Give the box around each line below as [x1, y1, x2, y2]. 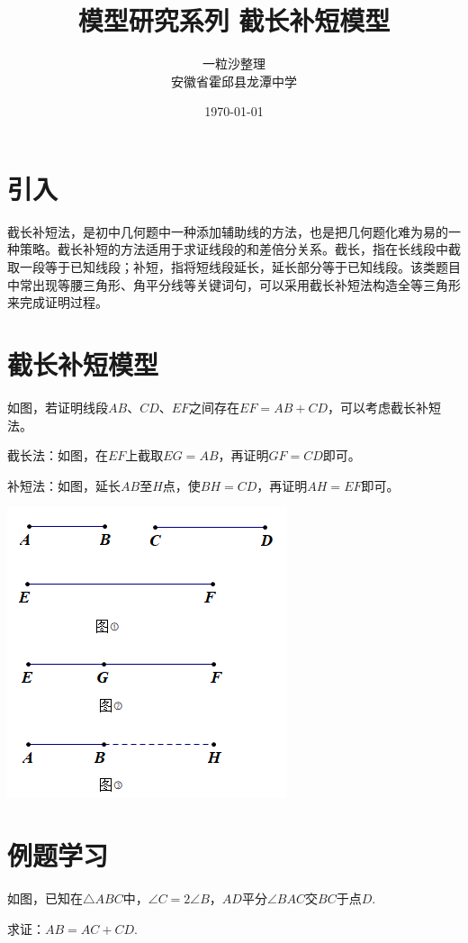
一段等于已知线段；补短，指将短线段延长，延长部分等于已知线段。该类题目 [19, 258, 461, 277]
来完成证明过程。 [7, 293, 108, 312]
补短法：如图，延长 [7, 476, 121, 494]
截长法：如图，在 [7, 446, 108, 465]
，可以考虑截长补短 [328, 397, 441, 416]
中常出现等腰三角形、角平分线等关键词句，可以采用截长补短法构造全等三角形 [7, 275, 461, 294]
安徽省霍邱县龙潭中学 [171, 71, 297, 90]
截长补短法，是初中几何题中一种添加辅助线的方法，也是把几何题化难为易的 [7, 222, 448, 240]
